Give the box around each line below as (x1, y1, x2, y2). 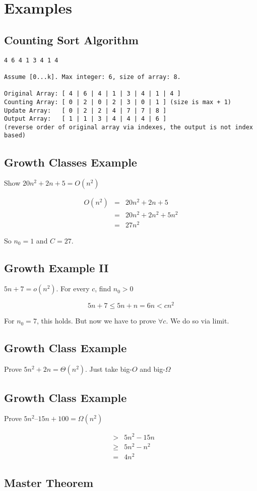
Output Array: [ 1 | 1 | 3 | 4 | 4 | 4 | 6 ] (4, 115, 167, 123)
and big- (140, 364, 165, 374)
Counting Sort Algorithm (4, 32, 139, 47)
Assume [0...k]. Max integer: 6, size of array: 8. (4, 73, 181, 80)
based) (4, 132, 26, 139)
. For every (56, 283, 90, 294)
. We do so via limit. (166, 315, 229, 326)
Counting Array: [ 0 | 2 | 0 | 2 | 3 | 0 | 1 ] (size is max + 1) (4, 98, 232, 106)
